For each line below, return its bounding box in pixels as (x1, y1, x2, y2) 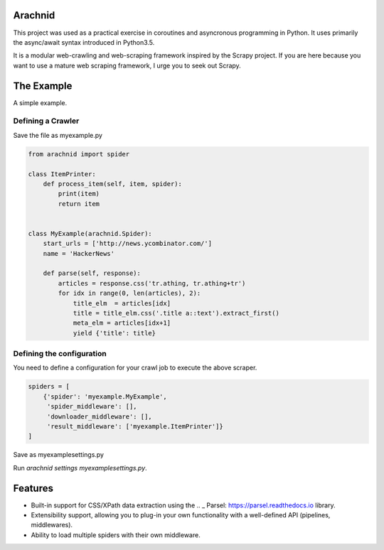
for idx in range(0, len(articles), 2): (58, 289, 201, 298)
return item (58, 200, 100, 207)
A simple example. (13, 98, 68, 107)
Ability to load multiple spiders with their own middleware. (31, 530, 201, 539)
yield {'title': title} (73, 329, 156, 337)
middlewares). (31, 521, 73, 529)
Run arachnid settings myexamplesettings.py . (13, 463, 147, 472)
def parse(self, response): (43, 269, 142, 277)
